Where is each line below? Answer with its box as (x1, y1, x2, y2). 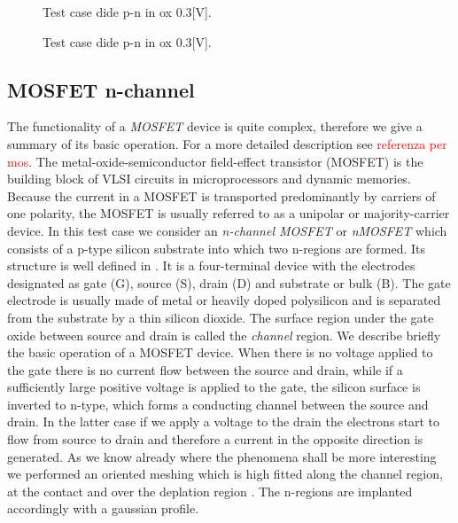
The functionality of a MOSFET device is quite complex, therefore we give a (7, 117, 423, 136)
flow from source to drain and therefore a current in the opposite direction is (7, 430, 423, 449)
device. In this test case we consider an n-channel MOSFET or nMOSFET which (7, 221, 447, 239)
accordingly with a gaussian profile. (7, 499, 199, 518)
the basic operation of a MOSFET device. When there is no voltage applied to (7, 343, 433, 362)
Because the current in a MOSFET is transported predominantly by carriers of (7, 186, 436, 205)
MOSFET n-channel (7, 75, 195, 103)
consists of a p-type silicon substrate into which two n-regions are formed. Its (7, 238, 426, 257)
